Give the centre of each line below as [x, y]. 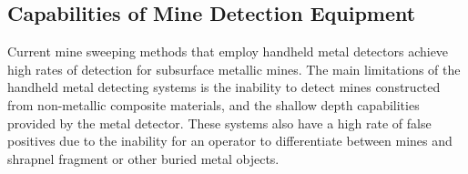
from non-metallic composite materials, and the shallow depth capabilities [214, 104]
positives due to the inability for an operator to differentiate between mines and [230, 141]
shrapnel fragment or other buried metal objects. [143, 158]
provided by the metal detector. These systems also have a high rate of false [219, 123]
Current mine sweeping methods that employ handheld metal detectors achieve [228, 51]
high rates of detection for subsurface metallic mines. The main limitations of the [234, 69]
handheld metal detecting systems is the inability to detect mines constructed [224, 87]
